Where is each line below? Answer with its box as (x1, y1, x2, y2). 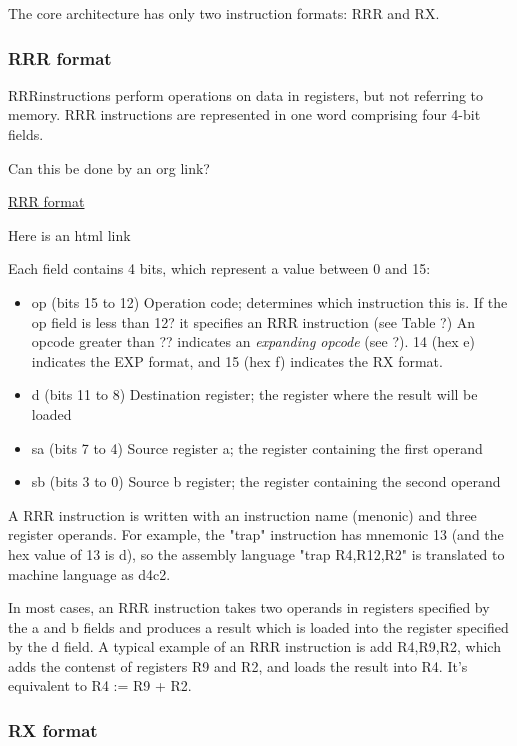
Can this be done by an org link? (8, 157, 210, 178)
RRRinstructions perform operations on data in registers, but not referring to (8, 84, 484, 105)
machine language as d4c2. (8, 563, 171, 584)
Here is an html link (8, 224, 131, 245)
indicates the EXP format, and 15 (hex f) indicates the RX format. (31, 350, 443, 371)
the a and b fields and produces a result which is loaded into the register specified (8, 616, 509, 637)
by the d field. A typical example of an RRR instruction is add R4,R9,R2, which (8, 636, 501, 657)
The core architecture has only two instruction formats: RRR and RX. (8, 3, 440, 23)
